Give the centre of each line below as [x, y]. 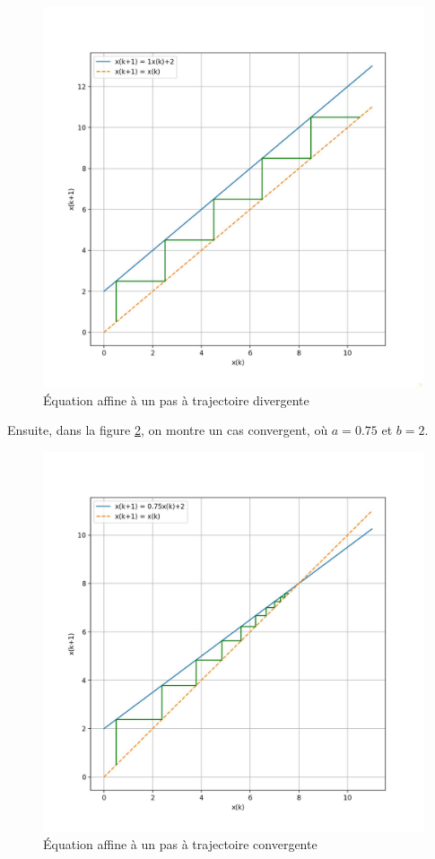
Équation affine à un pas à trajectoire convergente [180, 844]
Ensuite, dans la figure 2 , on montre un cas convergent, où [168, 430]
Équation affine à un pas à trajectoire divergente [176, 399]
